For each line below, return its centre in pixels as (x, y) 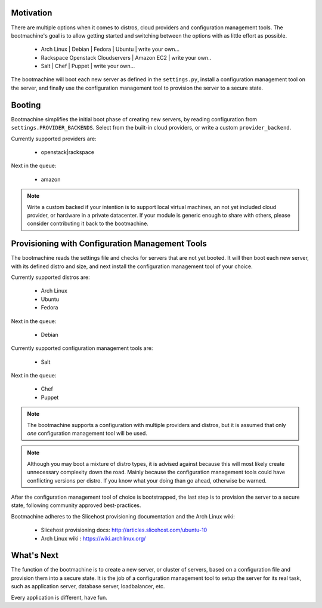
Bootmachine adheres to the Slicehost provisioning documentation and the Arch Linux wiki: (123, 516)
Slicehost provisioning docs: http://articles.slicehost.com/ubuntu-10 (124, 530)
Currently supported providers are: (54, 139)
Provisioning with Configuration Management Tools (109, 244)
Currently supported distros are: (50, 277)
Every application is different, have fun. (59, 597)
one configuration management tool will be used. (87, 434)
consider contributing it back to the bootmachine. (88, 223)
